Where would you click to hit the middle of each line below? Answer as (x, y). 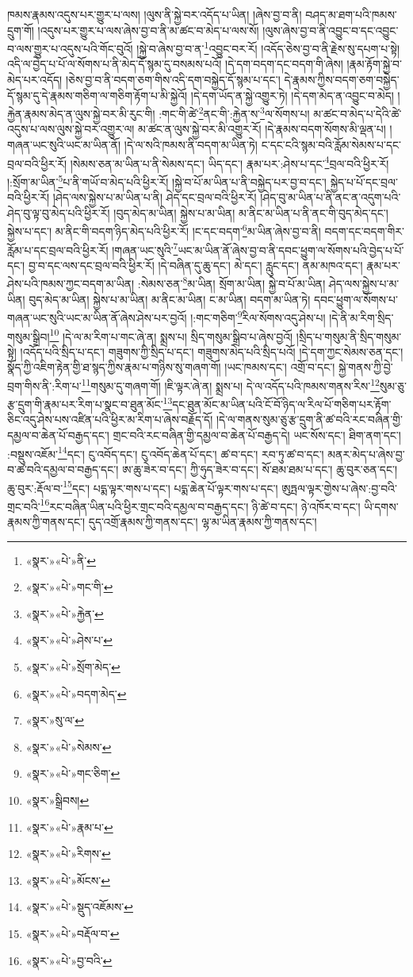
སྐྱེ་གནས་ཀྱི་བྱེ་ (365, 367)
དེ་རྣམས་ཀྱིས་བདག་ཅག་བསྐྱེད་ (342, 80)
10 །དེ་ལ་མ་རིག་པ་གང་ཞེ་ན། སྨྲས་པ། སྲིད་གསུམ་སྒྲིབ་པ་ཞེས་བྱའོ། (171, 335)
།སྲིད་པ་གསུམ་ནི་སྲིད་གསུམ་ (349, 336)
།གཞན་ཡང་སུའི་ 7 (145, 248)
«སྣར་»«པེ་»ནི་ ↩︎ (61, 560)
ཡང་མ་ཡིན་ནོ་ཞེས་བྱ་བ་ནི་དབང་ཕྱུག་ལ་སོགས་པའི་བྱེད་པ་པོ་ (291, 250)
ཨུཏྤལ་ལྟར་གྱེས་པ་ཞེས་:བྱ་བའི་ (339, 488)
